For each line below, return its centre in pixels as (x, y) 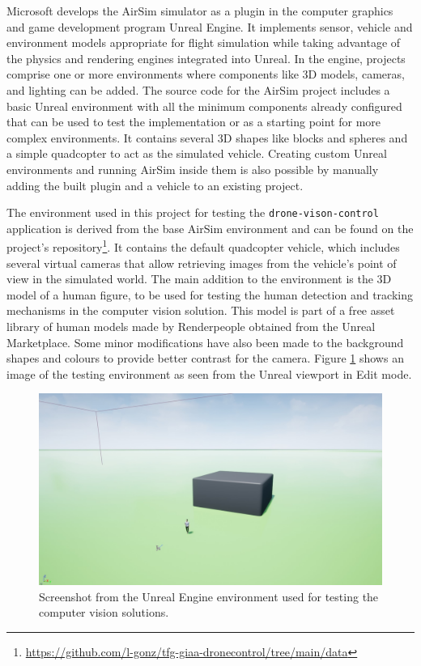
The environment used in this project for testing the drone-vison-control (193, 212)
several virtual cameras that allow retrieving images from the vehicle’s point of (202, 263)
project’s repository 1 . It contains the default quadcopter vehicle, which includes (203, 246)
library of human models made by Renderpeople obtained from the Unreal (191, 326)
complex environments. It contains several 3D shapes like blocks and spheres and (207, 137)
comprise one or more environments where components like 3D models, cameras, (206, 74)
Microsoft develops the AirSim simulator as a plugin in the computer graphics (200, 11)
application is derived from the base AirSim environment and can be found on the (210, 228)
